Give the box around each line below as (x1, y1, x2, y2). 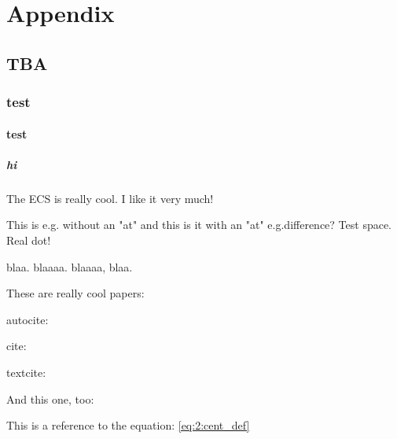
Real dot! (6, 231, 51, 248)
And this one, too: (6, 390, 94, 407)
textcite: (6, 363, 46, 380)
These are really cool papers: (6, 285, 145, 301)
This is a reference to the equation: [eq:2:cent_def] (6, 417, 250, 433)
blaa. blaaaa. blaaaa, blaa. (6, 258, 133, 275)
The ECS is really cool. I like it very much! (6, 190, 214, 206)
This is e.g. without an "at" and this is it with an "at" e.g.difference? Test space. (6, 216, 392, 233)
